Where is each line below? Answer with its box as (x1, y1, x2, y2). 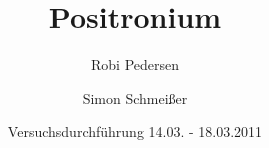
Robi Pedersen (90, 54, 179, 75)
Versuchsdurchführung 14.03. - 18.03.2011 (7, 121, 263, 142)
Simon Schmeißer (82, 87, 188, 108)
